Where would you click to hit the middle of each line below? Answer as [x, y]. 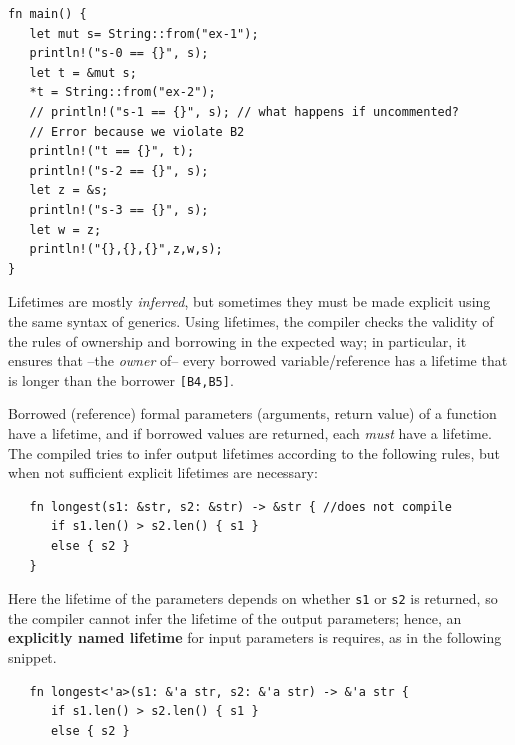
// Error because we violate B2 [137, 131]
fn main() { [47, 14]
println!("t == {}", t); [112, 151]
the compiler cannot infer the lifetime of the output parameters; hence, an [235, 617]
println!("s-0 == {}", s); [119, 53]
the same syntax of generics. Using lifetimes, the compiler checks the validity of [251, 320]
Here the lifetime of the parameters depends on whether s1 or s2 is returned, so [253, 598]
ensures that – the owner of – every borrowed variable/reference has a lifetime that [258, 360]
